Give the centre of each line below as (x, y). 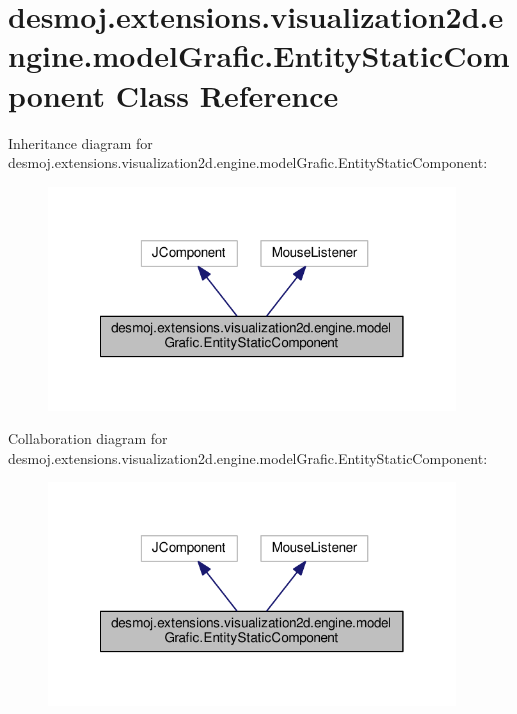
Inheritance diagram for (80, 142)
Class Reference (227, 94)
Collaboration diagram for (88, 438)
